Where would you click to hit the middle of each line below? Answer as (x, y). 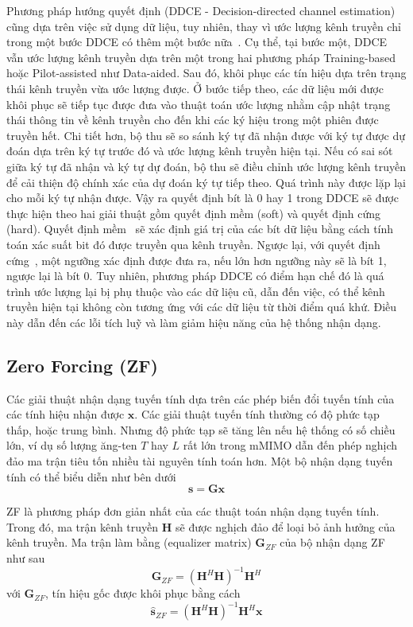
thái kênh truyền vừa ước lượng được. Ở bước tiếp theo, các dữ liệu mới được (195, 88)
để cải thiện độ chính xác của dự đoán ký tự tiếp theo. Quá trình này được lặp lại (206, 182)
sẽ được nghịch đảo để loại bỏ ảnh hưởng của (286, 526)
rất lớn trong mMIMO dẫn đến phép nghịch (290, 445)
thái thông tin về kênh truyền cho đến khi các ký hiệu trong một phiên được (193, 120)
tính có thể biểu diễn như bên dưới (91, 476)
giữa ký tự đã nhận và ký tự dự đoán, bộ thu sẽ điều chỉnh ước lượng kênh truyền (206, 166)
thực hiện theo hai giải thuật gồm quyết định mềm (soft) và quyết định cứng (194, 213)
